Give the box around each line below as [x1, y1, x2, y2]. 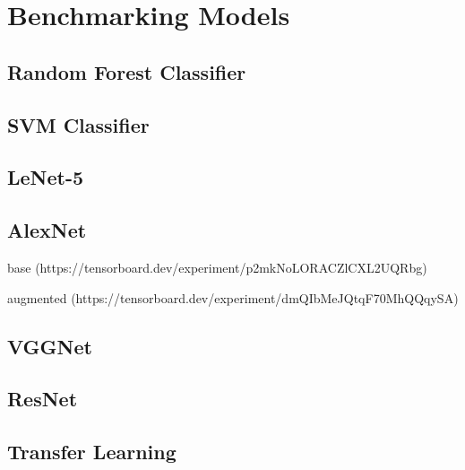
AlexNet [7, 216, 87, 244]
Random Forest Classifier [7, 57, 246, 85]
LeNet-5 [7, 163, 84, 191]
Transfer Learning [7, 438, 177, 466]
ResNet [7, 385, 78, 413]
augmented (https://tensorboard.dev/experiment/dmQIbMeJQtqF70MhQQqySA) [7, 288, 459, 307]
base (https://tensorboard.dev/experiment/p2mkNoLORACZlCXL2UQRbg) [7, 257, 427, 276]
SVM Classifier [7, 110, 150, 138]
